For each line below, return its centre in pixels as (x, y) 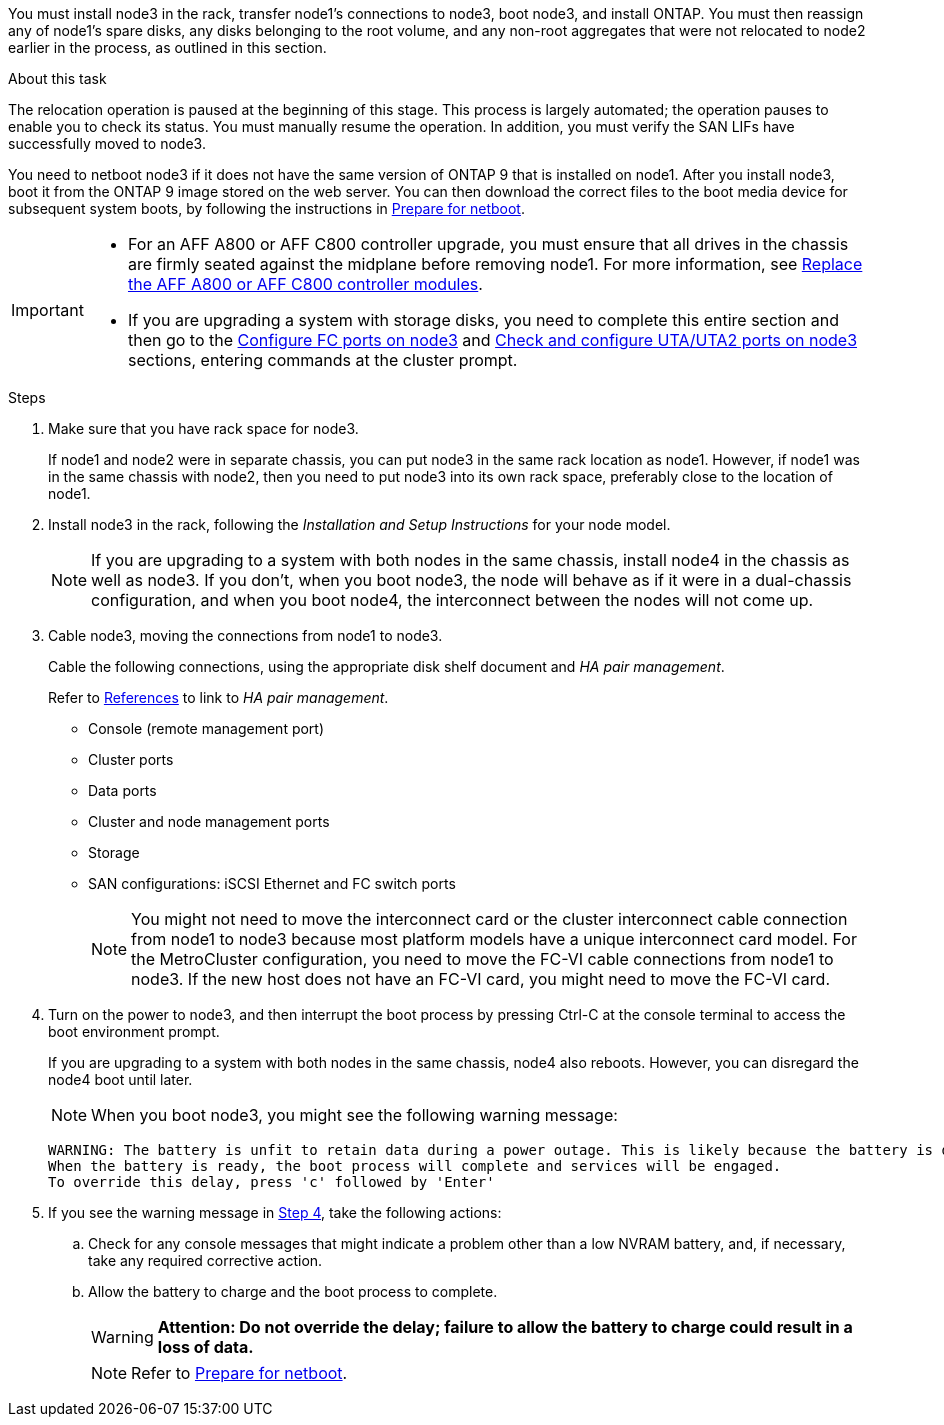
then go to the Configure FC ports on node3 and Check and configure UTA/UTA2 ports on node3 (492, 340)
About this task (57, 78)
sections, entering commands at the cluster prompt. (322, 360)
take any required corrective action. (205, 1260)
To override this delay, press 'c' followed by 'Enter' (271, 1182)
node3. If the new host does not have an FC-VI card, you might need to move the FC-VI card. (480, 979)
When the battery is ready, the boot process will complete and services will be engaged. (415, 1166)
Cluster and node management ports (209, 821)
